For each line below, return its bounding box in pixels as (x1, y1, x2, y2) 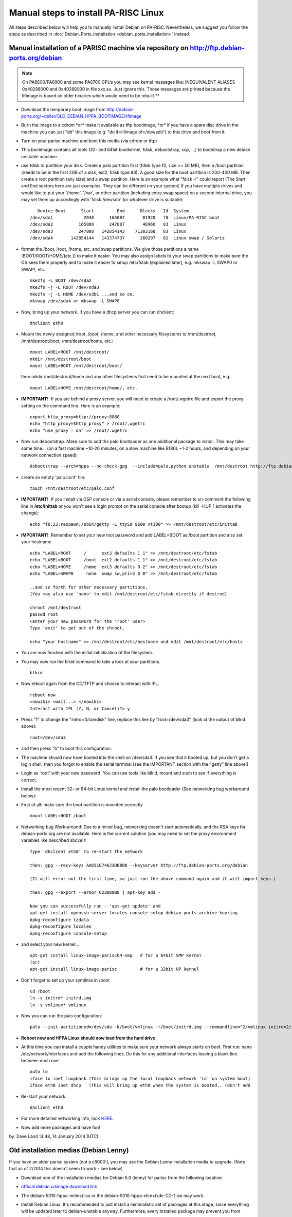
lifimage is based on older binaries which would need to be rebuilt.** (22, 93, 160, 99)
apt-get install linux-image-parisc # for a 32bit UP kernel (30, 966, 200, 972)
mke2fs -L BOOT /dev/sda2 (30, 278, 92, 283)
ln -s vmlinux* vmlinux (30, 1002, 87, 1008)
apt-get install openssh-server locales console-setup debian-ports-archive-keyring (30, 910, 238, 916)
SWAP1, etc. (21, 266, 46, 272)
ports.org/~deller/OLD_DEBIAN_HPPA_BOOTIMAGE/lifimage (21, 113, 142, 119)
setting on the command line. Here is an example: (21, 403, 121, 408)
